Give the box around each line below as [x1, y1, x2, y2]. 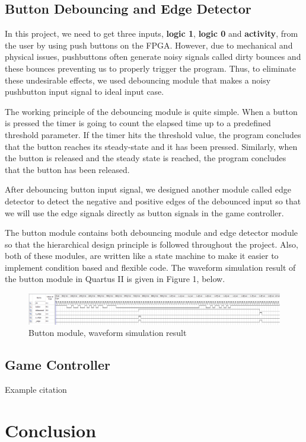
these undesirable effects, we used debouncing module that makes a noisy [5, 73, 271, 86]
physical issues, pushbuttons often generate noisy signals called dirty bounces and [5, 50, 301, 63]
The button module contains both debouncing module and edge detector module [5, 226, 298, 239]
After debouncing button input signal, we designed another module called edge [5, 183, 291, 196]
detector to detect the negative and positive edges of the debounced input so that [5, 194, 301, 207]
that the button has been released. [5, 163, 130, 175]
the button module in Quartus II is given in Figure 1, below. [5, 273, 225, 285]
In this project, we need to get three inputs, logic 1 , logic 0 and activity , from [5, 27, 298, 40]
